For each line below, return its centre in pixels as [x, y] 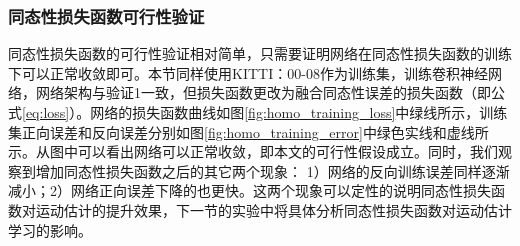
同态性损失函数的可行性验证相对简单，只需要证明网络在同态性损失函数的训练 [260, 53]
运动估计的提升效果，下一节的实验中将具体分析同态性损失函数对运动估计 [273, 209]
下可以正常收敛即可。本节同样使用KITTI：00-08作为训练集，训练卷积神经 [248, 72]
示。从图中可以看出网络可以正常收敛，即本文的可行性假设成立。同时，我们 [253, 151]
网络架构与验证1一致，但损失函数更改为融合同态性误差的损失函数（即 [263, 92]
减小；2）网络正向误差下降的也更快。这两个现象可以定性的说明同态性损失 [249, 190]
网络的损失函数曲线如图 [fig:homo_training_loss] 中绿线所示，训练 [299, 112]
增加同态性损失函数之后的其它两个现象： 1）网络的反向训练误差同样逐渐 [272, 170]
